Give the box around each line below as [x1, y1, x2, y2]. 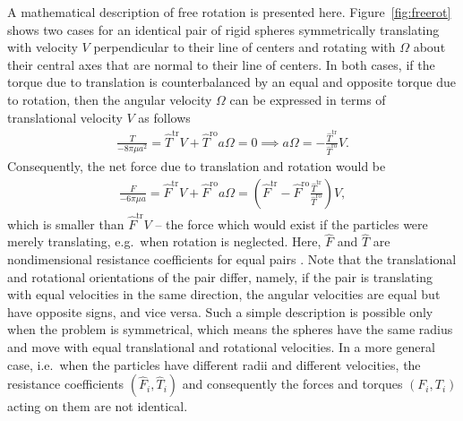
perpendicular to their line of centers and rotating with [93, 38, 396, 56]
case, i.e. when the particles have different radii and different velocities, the [7, 355, 421, 374]
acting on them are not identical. [7, 397, 188, 416]
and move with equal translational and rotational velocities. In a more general [7, 337, 435, 356]
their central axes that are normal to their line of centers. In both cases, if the [7, 55, 435, 73]
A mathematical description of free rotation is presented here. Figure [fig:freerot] [7, 3, 451, 21]
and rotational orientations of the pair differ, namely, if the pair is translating [7, 267, 433, 286]
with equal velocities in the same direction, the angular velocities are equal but [7, 285, 441, 304]
